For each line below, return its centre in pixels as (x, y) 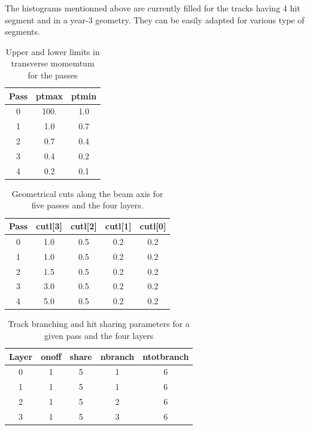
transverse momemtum (53, 63)
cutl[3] (49, 226)
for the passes (53, 75)
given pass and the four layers (99, 335)
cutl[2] (83, 226)
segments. (22, 31)
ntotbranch (166, 356)
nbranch (117, 356)
